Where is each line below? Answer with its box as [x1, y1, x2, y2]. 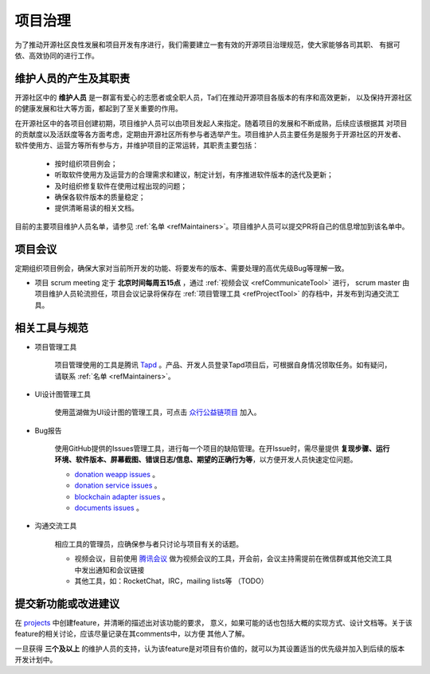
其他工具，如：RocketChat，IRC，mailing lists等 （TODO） [74, 576, 268, 586]
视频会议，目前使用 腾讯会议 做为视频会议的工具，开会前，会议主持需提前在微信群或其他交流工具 [74, 554, 393, 563]
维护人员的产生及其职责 [14, 72, 131, 85]
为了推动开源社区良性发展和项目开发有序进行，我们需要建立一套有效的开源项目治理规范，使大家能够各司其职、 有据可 [14, 40, 401, 49]
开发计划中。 [14, 655, 57, 664]
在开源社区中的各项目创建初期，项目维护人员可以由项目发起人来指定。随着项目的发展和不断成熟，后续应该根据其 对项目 [14, 118, 408, 127]
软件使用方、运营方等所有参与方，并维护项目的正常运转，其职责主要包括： [14, 140, 259, 151]
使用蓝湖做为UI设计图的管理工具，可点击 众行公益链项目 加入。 [54, 407, 262, 417]
